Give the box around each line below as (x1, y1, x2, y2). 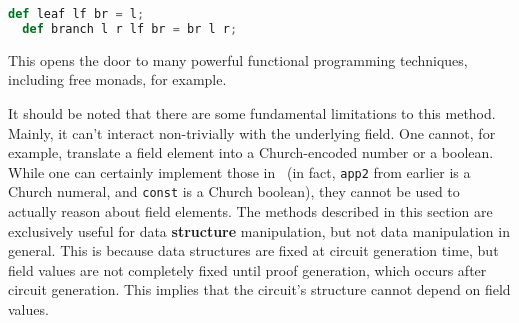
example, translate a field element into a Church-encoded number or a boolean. (8, 142, 494, 163)
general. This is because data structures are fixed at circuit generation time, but (8, 240, 499, 261)
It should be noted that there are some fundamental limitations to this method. (8, 102, 496, 123)
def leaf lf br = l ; (8, 7, 145, 21)
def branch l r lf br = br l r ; (22, 21, 238, 36)
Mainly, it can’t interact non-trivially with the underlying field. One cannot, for (8, 122, 496, 143)
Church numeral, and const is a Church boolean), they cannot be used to (8, 181, 460, 202)
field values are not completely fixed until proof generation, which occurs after (8, 259, 487, 280)
